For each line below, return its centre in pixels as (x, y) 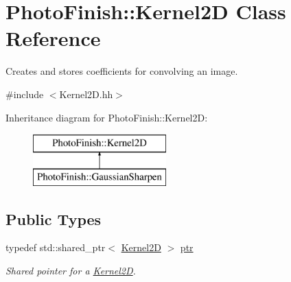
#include (25, 94)
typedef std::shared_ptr (56, 247)
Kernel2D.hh (86, 94)
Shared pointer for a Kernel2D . (71, 271)
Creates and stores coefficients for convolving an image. (122, 71)
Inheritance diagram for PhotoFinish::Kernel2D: (107, 117)
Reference (53, 38)
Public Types (54, 219)
